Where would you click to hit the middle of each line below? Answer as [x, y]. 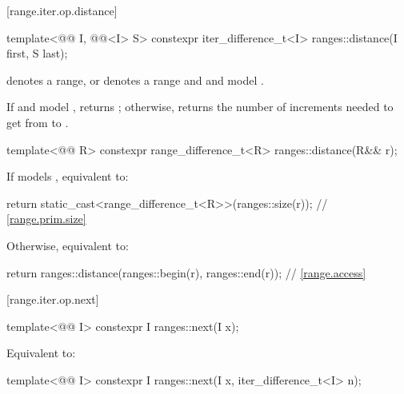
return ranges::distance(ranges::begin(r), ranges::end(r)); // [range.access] [186, 272]
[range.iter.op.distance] [62, 10]
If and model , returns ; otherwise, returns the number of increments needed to [200, 107]
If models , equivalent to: [68, 176]
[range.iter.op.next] [53, 299]
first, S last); [37, 53]
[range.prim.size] [46, 219]
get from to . [38, 122]
